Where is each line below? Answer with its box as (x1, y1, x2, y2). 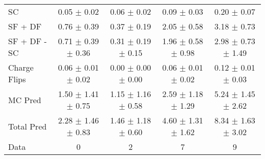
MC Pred (8, 93, 41, 106)
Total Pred (8, 120, 47, 132)
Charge (8, 61, 34, 73)
